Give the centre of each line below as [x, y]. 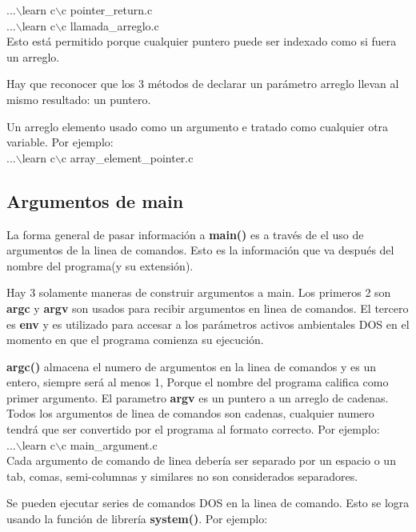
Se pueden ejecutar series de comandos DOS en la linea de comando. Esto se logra [208, 503]
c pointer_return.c [107, 10]
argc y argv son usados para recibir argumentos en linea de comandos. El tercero [208, 308]
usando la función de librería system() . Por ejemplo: [137, 519]
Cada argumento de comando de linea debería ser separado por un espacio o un [201, 460]
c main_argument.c [109, 444]
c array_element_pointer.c [127, 157]
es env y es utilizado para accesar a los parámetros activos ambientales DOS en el [208, 324]
